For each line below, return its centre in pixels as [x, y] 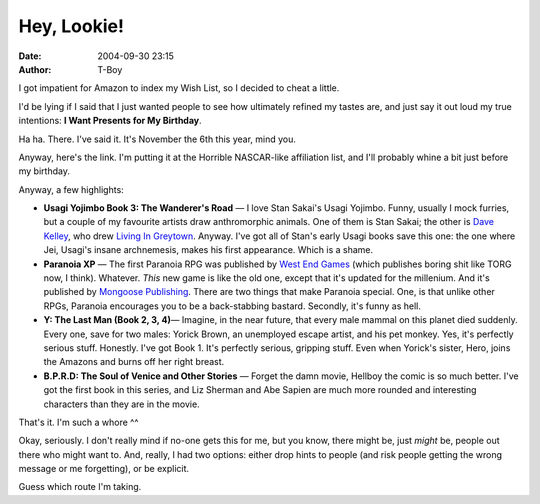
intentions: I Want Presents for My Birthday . [110, 121]
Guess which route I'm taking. [80, 487]
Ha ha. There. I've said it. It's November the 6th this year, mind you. [157, 139]
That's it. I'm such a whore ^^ [78, 422]
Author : [35, 69]
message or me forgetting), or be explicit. [104, 469]
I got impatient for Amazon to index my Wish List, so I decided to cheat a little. [179, 88]
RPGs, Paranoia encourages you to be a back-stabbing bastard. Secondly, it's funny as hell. [232, 306]
